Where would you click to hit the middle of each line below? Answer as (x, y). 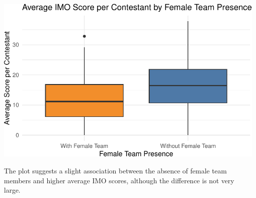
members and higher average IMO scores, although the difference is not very (119, 180)
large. (12, 190)
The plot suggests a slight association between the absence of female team (115, 171)
